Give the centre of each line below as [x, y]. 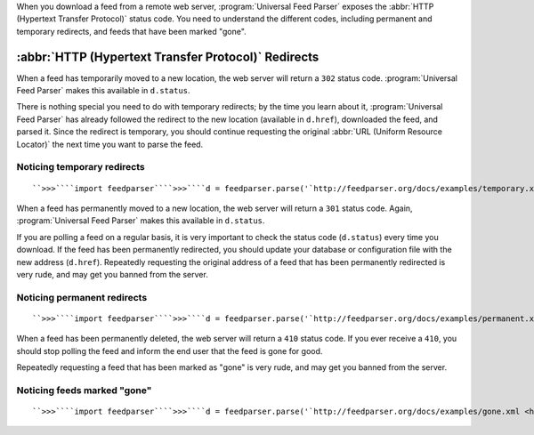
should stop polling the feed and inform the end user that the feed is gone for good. [170, 350]
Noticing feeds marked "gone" [84, 390]
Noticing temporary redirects [81, 167]
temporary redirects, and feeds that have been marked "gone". [131, 31]
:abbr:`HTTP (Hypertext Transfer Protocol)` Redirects [168, 56]
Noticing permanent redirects [82, 297]
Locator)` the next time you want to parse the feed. [110, 144]
